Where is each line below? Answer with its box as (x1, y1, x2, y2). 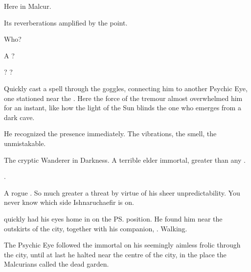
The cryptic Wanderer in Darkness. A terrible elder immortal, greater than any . (4, 154, 246, 165)
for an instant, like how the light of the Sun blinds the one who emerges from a (4, 102, 241, 113)
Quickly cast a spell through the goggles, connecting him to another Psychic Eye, (4, 83, 248, 93)
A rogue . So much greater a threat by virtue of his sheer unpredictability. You (4, 187, 240, 198)
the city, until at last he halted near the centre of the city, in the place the (4, 249, 227, 259)
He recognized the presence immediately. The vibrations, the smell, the (4, 128, 217, 139)
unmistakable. (4, 138, 46, 148)
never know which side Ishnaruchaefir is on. (4, 197, 134, 207)
